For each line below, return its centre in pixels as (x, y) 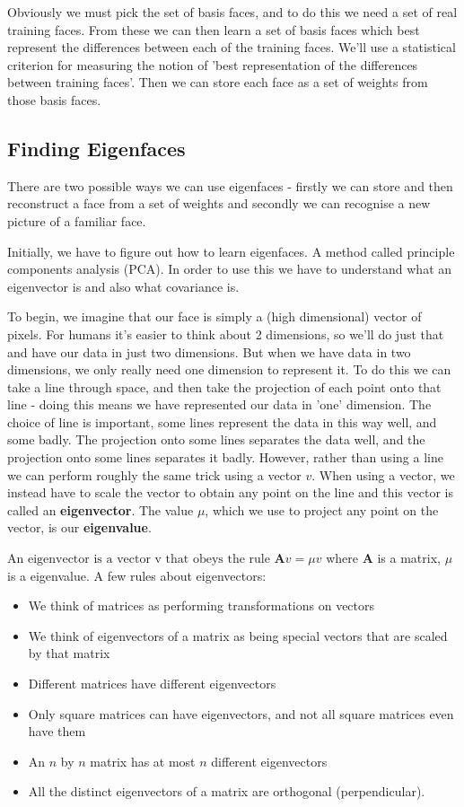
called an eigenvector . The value (101, 509)
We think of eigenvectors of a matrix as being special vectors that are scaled (238, 635)
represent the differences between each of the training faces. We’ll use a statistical (232, 47)
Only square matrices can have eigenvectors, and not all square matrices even (241, 713)
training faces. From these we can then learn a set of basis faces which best (214, 29)
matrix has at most (143, 761)
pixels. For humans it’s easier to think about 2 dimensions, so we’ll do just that (226, 333)
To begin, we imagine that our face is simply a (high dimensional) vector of (214, 316)
